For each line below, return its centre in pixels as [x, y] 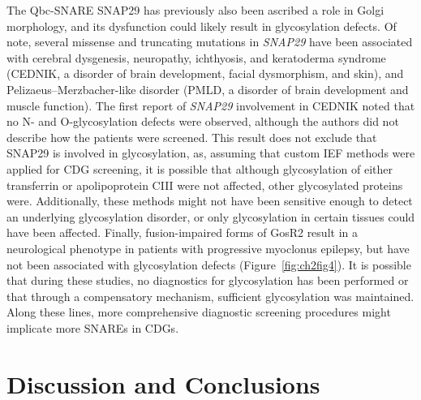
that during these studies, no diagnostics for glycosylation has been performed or [208, 280]
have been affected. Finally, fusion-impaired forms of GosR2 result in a [182, 232]
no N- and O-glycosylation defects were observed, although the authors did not [203, 121]
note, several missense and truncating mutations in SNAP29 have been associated [210, 42]
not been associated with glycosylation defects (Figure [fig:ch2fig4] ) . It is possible [209, 264]
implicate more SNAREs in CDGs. [93, 327]
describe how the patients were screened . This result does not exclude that [192, 137]
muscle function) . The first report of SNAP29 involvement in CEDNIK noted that [211, 105]
